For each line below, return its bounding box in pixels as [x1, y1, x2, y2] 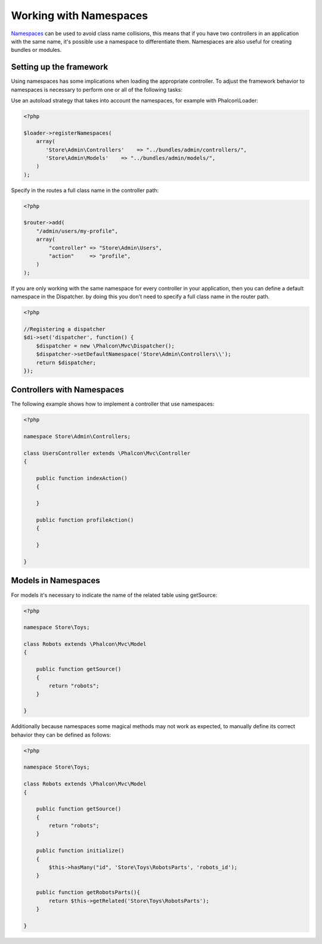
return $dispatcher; [36, 359, 97, 366]
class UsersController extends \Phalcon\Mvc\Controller [23, 450, 191, 456]
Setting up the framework [11, 62, 109, 72]
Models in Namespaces [11, 575, 101, 586]
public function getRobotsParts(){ [36, 889, 140, 896]
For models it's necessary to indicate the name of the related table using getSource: [11, 591, 218, 599]
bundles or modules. [11, 47, 62, 54]
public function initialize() [36, 847, 125, 854]
